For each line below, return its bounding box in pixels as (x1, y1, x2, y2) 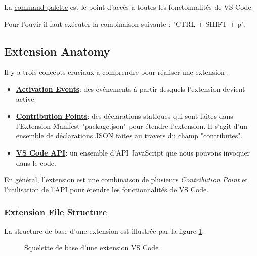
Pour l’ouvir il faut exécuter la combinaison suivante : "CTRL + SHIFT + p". (4, 18, 246, 29)
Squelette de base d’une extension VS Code (24, 242, 159, 253)
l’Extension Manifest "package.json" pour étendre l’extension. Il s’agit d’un (16, 120, 248, 131)
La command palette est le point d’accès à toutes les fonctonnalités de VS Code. (4, 2, 253, 12)
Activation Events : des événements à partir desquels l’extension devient (16, 83, 245, 94)
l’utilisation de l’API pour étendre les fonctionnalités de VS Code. (4, 184, 209, 194)
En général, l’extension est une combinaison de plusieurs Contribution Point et (4, 174, 248, 185)
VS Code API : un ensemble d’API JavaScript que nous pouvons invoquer (16, 147, 250, 158)
